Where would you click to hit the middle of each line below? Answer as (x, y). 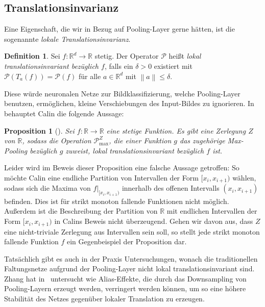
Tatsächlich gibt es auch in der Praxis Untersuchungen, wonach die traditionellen (131, 258)
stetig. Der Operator (127, 56)
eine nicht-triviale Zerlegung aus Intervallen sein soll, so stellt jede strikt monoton (132, 231)
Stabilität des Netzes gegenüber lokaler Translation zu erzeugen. (104, 299)
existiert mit (173, 66)
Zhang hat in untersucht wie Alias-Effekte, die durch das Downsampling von (125, 278)
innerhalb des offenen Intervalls (171, 188)
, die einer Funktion (140, 140)
